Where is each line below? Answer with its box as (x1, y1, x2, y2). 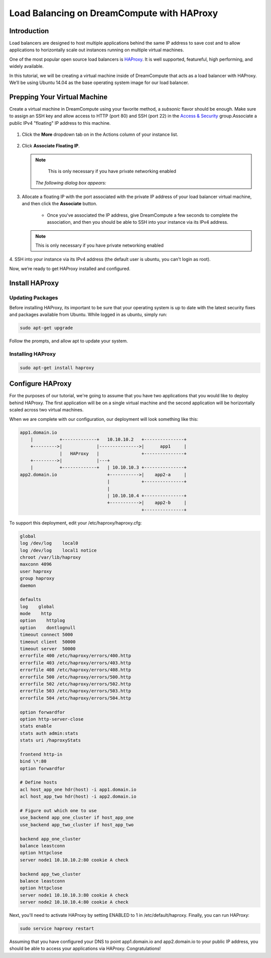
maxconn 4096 (20, 561, 52, 567)
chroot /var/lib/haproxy (20, 554, 81, 560)
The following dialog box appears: (35, 180, 106, 186)
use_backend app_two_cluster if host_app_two (20, 822, 134, 827)
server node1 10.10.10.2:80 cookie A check (20, 857, 129, 862)
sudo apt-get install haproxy (20, 365, 94, 371)
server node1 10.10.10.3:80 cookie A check (20, 892, 129, 898)
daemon (20, 582, 36, 588)
